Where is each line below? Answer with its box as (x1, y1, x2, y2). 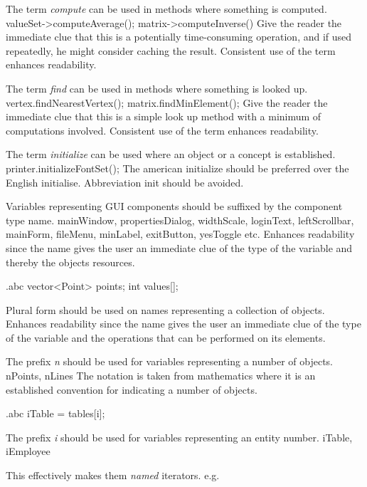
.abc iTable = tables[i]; (6, 406, 105, 421)
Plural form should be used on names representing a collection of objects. (6, 302, 325, 317)
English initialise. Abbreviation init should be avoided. (6, 174, 244, 189)
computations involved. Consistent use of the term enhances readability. (6, 122, 319, 137)
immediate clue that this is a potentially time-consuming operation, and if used (6, 29, 352, 44)
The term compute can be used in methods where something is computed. (6, 1, 327, 16)
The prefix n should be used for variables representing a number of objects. (6, 354, 334, 369)
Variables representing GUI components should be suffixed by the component (6, 199, 343, 214)
